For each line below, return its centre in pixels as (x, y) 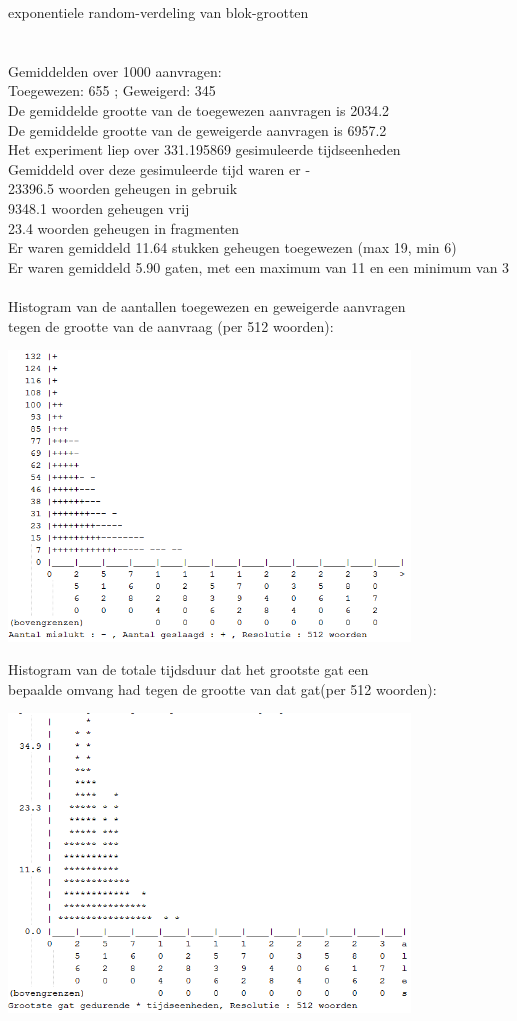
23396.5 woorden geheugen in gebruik (123, 188)
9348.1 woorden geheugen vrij (99, 207)
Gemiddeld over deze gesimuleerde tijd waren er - (159, 168)
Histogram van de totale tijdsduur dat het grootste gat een (188, 669)
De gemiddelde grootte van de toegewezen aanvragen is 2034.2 (199, 109)
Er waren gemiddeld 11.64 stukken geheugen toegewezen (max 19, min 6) (232, 247)
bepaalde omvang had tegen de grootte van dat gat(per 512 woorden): (222, 688)
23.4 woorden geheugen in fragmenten (124, 227)
